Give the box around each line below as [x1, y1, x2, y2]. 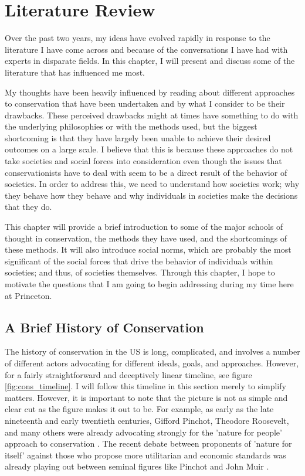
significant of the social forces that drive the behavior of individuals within [5, 254, 273, 267]
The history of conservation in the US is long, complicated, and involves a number [5, 345, 300, 358]
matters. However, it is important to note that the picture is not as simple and [5, 391, 288, 403]
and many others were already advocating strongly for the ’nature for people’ [5, 426, 282, 438]
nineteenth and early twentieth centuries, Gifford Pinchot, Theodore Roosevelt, [5, 414, 289, 426]
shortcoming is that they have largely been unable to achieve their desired [5, 131, 271, 144]
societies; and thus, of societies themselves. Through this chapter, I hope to [5, 266, 275, 278]
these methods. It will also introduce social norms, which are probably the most [5, 243, 292, 256]
